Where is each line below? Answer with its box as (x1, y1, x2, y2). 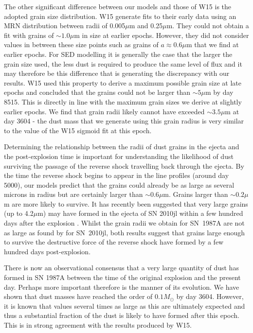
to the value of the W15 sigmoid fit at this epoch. (4, 125, 152, 135)
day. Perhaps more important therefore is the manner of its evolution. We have (4, 281, 239, 292)
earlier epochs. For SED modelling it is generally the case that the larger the (4, 49, 233, 59)
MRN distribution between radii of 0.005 (4, 20, 126, 31)
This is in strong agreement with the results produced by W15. (4, 320, 192, 330)
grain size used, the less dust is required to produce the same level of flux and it (4, 58, 242, 69)
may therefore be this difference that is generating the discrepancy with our (4, 68, 230, 78)
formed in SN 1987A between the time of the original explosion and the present (4, 272, 241, 282)
